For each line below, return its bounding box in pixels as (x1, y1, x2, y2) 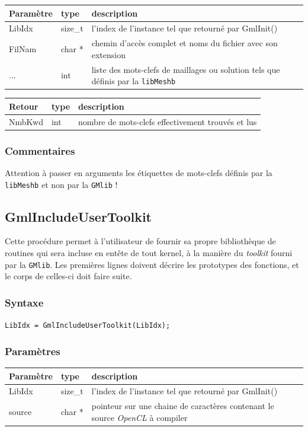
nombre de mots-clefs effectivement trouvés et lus (78, 115, 257, 127)
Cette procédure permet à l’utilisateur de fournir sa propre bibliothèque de (5, 235, 276, 247)
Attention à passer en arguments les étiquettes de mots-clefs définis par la (5, 167, 272, 179)
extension (91, 48, 126, 60)
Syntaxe (5, 295, 44, 309)
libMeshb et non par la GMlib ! (5, 178, 118, 190)
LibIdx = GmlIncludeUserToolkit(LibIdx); (5, 321, 171, 330)
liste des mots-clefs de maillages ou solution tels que (91, 63, 280, 75)
